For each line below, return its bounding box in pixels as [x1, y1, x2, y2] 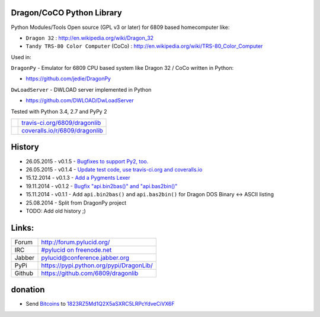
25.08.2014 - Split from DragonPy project [25, 199, 127, 206]
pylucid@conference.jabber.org [41, 253, 130, 261]
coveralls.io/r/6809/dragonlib [21, 127, 103, 135]
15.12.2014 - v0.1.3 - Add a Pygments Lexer [25, 174, 130, 182]
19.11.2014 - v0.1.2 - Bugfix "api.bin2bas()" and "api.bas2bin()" [25, 182, 178, 189]
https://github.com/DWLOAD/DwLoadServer [25, 97, 134, 104]
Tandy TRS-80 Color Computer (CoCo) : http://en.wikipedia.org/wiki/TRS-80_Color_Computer [25, 43, 263, 50]
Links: [11, 222, 34, 233]
